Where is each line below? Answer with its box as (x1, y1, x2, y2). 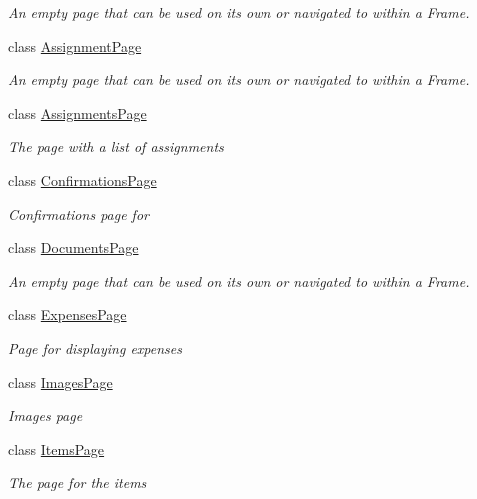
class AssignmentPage (8, 35, 142, 56)
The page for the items (8, 472, 147, 493)
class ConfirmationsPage (8, 169, 157, 190)
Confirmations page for (8, 203, 149, 224)
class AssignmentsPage (8, 102, 147, 123)
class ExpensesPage (8, 304, 127, 325)
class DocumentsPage (8, 237, 139, 258)
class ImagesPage (8, 371, 113, 392)
